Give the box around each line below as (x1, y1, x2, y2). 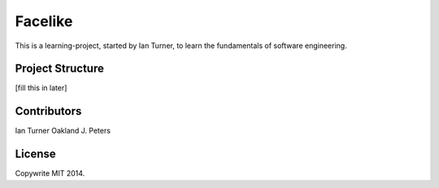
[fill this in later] (15, 83, 67, 93)
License (15, 147, 56, 161)
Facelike (15, 12, 73, 30)
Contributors (15, 104, 82, 118)
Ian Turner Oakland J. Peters (15, 126, 111, 136)
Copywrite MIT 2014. (15, 168, 85, 178)
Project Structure (15, 62, 105, 76)
